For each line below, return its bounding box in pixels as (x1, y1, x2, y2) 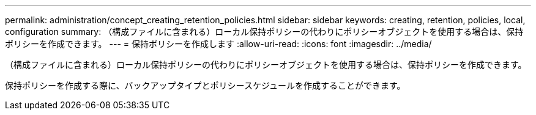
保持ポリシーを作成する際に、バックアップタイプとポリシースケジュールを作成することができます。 (5, 80, 406, 91)
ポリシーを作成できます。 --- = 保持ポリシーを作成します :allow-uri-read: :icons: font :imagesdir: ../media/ (5, 39, 432, 49)
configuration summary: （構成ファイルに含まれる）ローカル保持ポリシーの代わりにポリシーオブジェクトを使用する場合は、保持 (5, 26, 524, 37)
